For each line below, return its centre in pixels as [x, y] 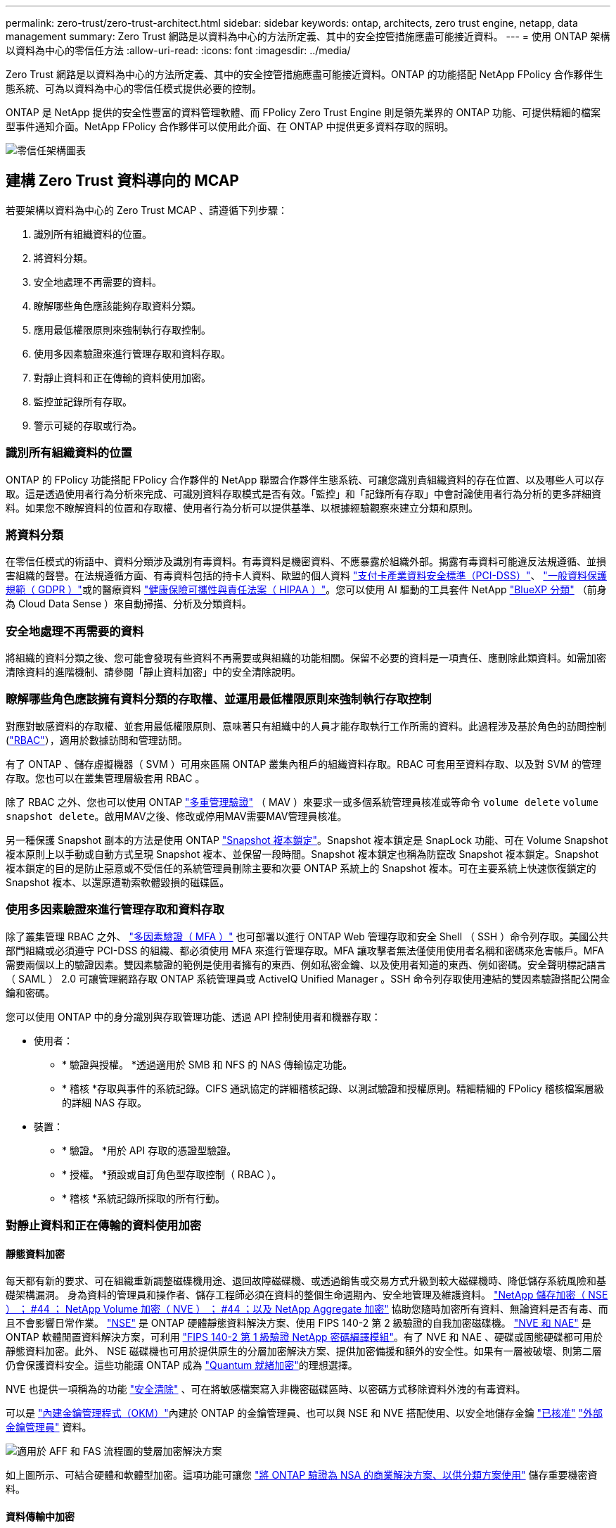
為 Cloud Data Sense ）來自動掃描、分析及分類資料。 [129, 604]
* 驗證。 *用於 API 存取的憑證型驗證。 [149, 1150]
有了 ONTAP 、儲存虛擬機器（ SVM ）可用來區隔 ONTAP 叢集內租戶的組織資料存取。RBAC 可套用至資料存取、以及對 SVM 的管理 [303, 764]
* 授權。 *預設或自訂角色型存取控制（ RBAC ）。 [172, 1174]
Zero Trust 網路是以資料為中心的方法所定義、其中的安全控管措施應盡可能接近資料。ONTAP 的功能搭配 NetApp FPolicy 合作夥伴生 [304, 74]
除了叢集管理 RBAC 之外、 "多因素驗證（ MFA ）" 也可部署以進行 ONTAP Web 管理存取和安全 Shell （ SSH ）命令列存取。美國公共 [307, 936]
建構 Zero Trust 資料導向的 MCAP [122, 181]
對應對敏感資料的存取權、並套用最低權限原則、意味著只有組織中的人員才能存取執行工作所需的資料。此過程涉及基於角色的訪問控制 [306, 726]
